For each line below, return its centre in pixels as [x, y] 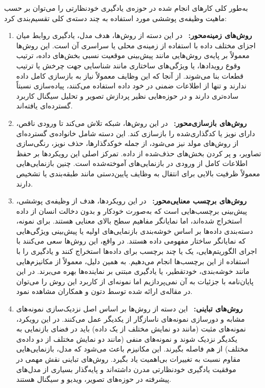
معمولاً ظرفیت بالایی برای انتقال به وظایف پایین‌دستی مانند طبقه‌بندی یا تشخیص [138, 173]
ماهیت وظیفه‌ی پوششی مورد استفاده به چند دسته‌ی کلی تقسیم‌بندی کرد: [116, 18]
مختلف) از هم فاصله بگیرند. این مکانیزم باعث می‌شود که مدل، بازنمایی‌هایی [132, 349]
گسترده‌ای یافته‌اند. [44, 106]
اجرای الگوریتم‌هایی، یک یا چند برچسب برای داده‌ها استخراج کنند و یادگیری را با [137, 251]
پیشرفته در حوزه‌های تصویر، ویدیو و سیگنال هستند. [94, 379]
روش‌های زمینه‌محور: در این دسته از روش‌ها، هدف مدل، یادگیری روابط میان [134, 35]
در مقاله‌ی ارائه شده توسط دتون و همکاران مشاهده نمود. [104, 291]
